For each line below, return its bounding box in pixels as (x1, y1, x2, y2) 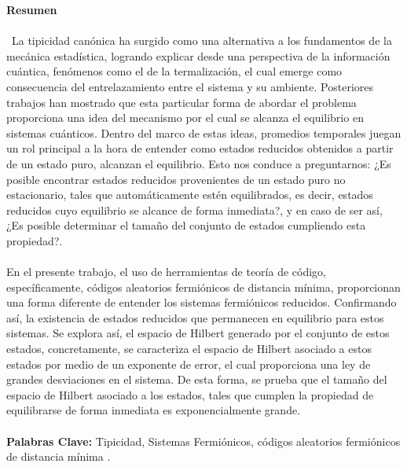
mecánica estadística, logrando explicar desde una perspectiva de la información (6, 47, 390, 64)
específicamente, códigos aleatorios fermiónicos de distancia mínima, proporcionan (6, 278, 401, 295)
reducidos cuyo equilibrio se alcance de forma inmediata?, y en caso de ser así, (6, 201, 383, 218)
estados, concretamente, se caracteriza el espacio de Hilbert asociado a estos (6, 340, 372, 357)
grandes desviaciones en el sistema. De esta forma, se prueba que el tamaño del (6, 371, 387, 388)
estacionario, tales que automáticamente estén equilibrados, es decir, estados (6, 186, 373, 203)
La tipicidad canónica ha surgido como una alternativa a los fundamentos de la (11, 32, 392, 49)
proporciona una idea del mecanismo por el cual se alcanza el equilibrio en (6, 109, 364, 126)
